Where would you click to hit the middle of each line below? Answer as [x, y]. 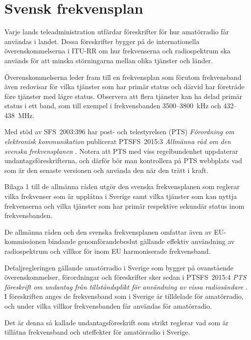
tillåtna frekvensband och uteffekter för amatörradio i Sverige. [97, 332]
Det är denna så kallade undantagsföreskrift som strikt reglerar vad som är [117, 322]
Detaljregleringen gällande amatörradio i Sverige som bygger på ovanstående [119, 267]
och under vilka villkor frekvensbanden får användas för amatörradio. [108, 305]
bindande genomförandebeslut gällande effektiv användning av [141, 241]
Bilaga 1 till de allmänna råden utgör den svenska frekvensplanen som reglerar [122, 186]
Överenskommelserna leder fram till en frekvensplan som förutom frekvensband [123, 77]
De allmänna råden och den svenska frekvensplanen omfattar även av [108, 231]
